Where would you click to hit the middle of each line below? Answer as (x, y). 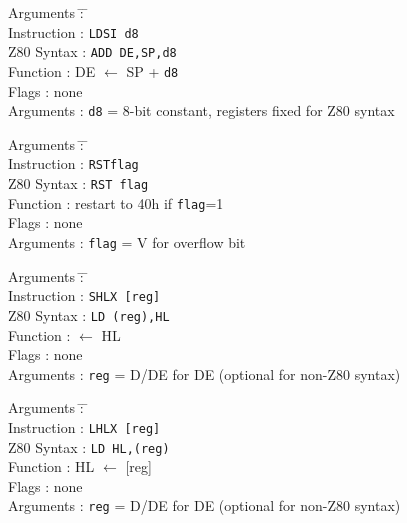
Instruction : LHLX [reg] (84, 426)
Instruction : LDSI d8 (73, 31)
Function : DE (52, 70)
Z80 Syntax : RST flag (78, 183)
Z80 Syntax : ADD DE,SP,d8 (92, 51)
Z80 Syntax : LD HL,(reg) (89, 446)
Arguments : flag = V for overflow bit (127, 241)
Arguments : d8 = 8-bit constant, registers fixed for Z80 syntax (201, 110)
